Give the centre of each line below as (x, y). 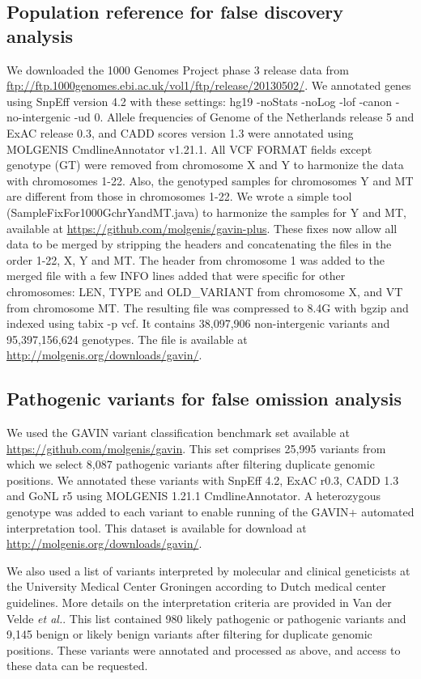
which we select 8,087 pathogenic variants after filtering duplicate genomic (191, 464)
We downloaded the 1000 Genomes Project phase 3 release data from (178, 69)
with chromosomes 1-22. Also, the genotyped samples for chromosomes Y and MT (210, 180)
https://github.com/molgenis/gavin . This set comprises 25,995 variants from (196, 448)
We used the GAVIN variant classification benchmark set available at (178, 433)
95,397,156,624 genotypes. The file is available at (127, 339)
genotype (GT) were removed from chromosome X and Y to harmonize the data (205, 165)
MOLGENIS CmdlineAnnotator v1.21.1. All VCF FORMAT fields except (189, 149)
